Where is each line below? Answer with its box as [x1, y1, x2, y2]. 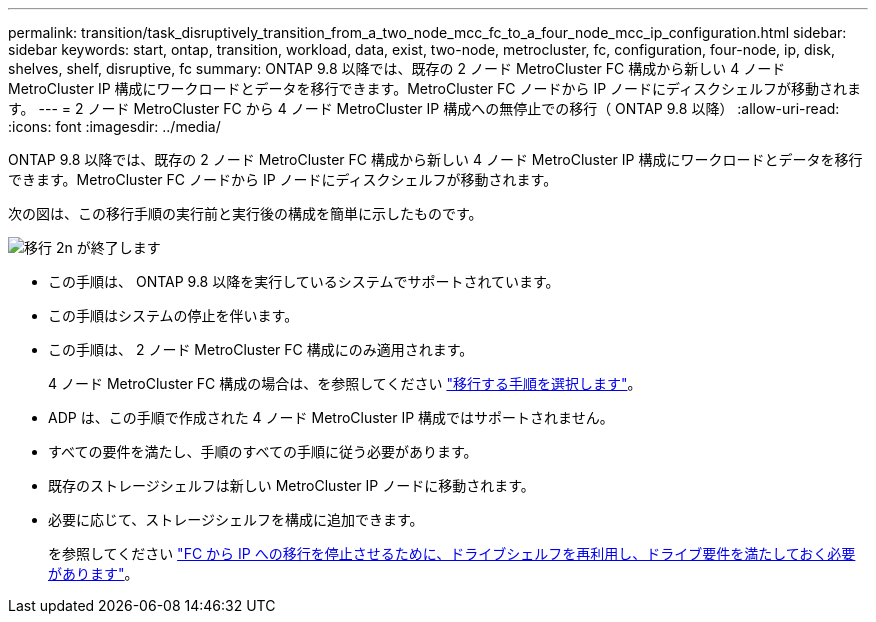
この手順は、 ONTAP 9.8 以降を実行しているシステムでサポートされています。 [48, 273, 560, 290]
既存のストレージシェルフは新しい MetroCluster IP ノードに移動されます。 [48, 477, 535, 494]
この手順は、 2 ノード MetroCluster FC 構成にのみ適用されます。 [48, 341, 474, 358]
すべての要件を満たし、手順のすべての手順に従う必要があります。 [48, 443, 478, 460]
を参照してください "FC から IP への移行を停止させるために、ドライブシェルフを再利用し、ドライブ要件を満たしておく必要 [48, 545, 856, 562]
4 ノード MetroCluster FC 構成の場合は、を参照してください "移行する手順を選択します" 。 [48, 375, 642, 392]
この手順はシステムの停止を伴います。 [48, 307, 299, 324]
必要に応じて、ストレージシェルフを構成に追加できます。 [48, 511, 424, 528]
